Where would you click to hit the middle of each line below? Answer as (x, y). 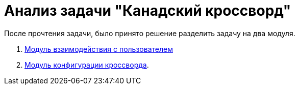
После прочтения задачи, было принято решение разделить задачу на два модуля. (150, 33)
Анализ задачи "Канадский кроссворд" (148, 11)
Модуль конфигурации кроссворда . (87, 65)
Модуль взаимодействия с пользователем (99, 49)
